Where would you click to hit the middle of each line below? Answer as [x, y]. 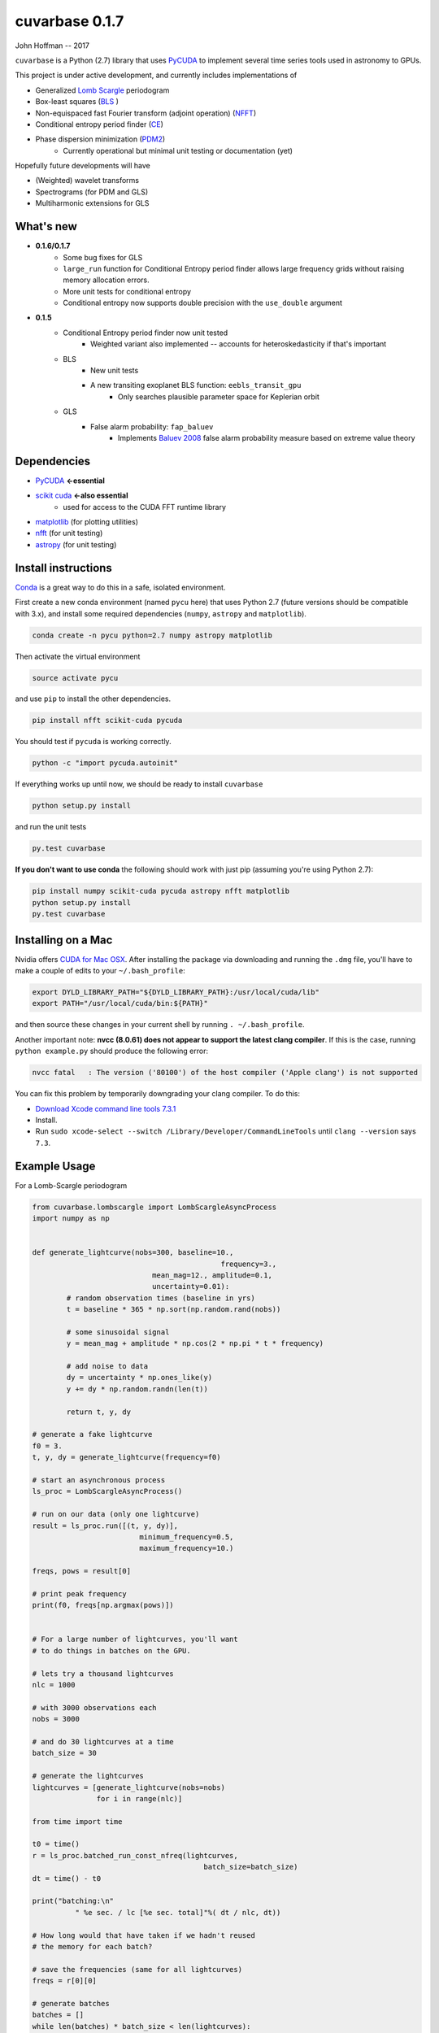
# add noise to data [107, 1367]
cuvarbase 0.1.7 [70, 21]
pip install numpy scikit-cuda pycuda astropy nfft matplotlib [161, 891]
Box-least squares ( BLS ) [77, 102]
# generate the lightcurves [88, 1776]
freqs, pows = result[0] [82, 1571]
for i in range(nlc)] [139, 1798]
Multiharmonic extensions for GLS [92, 203]
